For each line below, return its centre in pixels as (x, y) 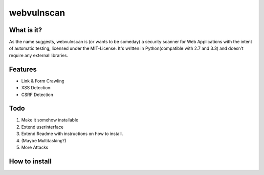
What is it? (26, 30)
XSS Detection (36, 88)
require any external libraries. (39, 55)
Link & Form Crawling (43, 81)
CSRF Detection (37, 95)
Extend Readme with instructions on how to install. (72, 134)
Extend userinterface (42, 127)
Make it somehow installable (50, 120)
